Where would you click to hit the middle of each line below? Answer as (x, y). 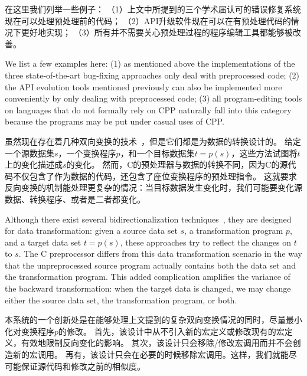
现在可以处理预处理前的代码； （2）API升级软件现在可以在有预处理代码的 (148, 20)
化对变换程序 (30, 331)
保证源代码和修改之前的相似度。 (83, 366)
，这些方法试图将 (264, 153)
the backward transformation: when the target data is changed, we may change (148, 288)
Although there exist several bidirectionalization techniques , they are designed (148, 219)
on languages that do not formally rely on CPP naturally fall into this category (148, 109)
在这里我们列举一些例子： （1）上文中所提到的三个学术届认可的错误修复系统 (153, 9)
